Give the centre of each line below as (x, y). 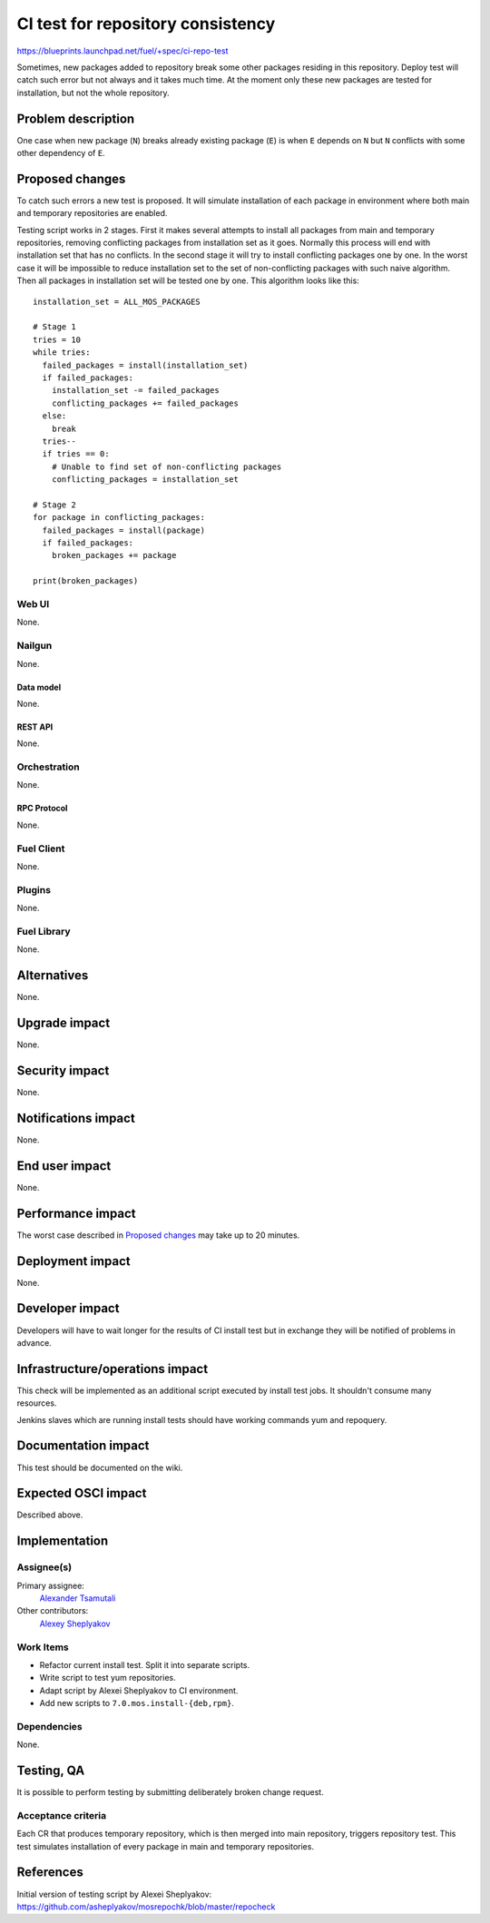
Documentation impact (83, 1446)
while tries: (62, 353)
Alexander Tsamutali (78, 1598)
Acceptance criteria (62, 1815)
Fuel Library (44, 931)
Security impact (63, 1070)
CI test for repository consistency (146, 24)
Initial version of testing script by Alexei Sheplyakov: (114, 1894)
